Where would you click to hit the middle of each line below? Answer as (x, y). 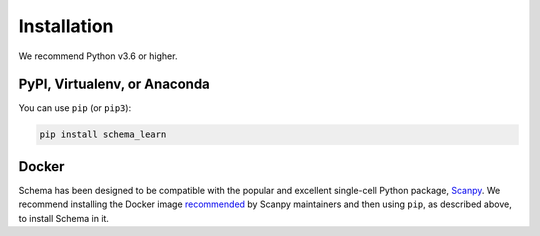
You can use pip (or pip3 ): (75, 108)
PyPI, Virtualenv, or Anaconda (114, 84)
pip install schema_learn (103, 134)
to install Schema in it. (64, 218)
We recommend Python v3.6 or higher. (98, 56)
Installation (66, 26)
